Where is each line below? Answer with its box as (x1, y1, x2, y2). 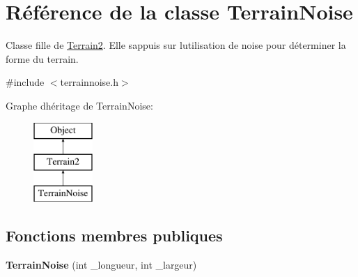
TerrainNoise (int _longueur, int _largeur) (6, 257, 197, 271)
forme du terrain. (6, 51, 79, 66)
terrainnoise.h (60, 75, 118, 89)
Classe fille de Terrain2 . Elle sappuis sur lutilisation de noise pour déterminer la (6, 38, 346, 52)
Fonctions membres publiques (6, 224, 223, 246)
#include (6, 75, 45, 89)
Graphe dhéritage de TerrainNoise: (6, 98, 153, 112)
